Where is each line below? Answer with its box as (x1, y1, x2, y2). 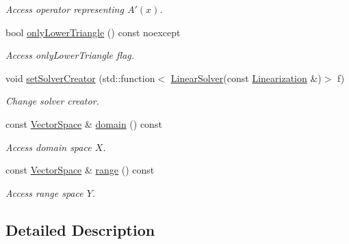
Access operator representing (5, 2, 124, 16)
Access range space (5, 185, 83, 200)
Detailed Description (5, 219, 155, 240)
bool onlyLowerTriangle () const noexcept (5, 25, 181, 39)
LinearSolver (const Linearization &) (170, 70, 322, 85)
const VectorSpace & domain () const (5, 116, 162, 131)
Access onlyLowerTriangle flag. (5, 48, 135, 62)
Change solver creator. (5, 94, 99, 108)
